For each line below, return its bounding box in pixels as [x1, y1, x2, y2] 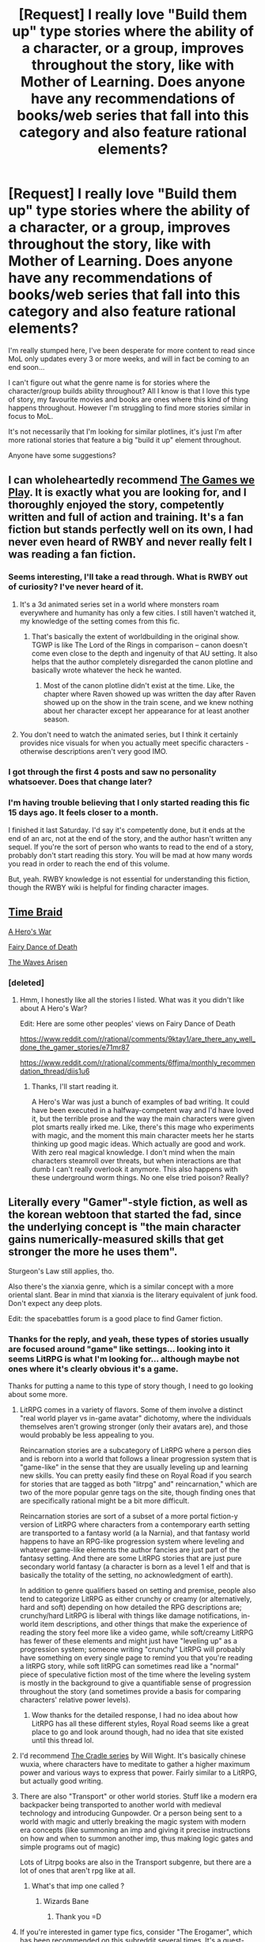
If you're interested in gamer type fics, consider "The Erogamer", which [19, 1927, 253, 1937]
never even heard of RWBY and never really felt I [8, 535, 252, 549]
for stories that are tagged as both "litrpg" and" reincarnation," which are [19, 1479, 258, 1489]
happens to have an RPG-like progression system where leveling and [19, 1536, 244, 1546]
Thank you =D [55, 1912, 101, 1921]
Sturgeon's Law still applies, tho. [8, 1266, 115, 1276]
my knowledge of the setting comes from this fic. [19, 616, 180, 626]
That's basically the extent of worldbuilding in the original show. [31, 631, 240, 641]
